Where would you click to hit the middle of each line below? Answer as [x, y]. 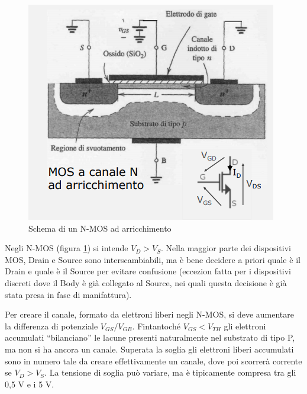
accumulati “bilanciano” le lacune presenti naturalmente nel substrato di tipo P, [150, 337]
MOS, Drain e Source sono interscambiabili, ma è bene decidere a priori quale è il [153, 259]
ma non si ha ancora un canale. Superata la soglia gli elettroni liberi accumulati [149, 349]
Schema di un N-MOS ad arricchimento [100, 228]
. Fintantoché [156, 326]
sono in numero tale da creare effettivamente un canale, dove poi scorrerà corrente [153, 361]
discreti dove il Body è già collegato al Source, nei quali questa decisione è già [146, 282]
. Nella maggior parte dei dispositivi [226, 248]
